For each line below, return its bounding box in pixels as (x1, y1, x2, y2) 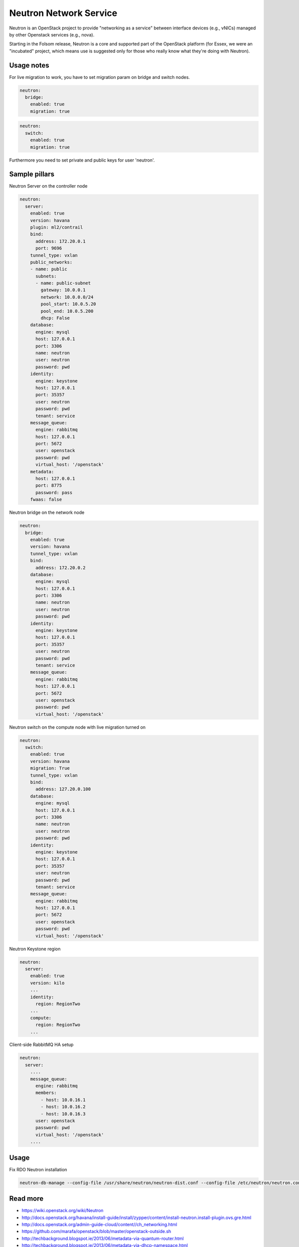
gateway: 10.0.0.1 (40, 287, 86, 293)
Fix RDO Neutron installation (9, 1166, 67, 1172)
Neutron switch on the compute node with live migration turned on (9, 724, 146, 730)
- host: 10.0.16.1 (40, 1097, 86, 1102)
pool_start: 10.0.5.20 (40, 301, 97, 307)
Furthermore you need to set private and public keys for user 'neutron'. (9, 157, 155, 163)
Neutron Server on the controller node (9, 183, 88, 189)
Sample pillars (9, 170, 55, 179)
